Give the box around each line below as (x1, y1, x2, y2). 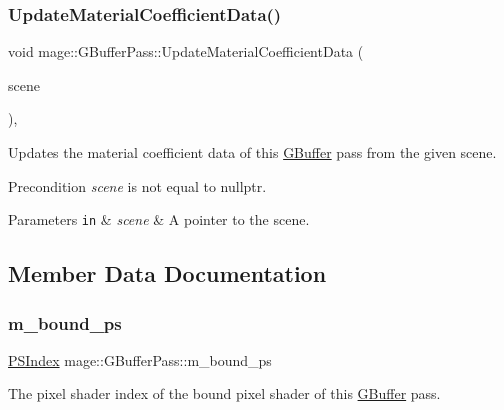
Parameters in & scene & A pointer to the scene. (8, 209, 310, 230)
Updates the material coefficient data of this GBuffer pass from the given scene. (8, 142, 497, 162)
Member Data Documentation (8, 258, 327, 289)
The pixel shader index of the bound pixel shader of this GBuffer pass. (8, 383, 441, 404)
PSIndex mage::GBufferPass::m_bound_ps (8, 349, 272, 370)
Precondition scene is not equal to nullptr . (8, 175, 267, 196)
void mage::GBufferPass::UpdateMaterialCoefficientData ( (8, 41, 364, 62)
